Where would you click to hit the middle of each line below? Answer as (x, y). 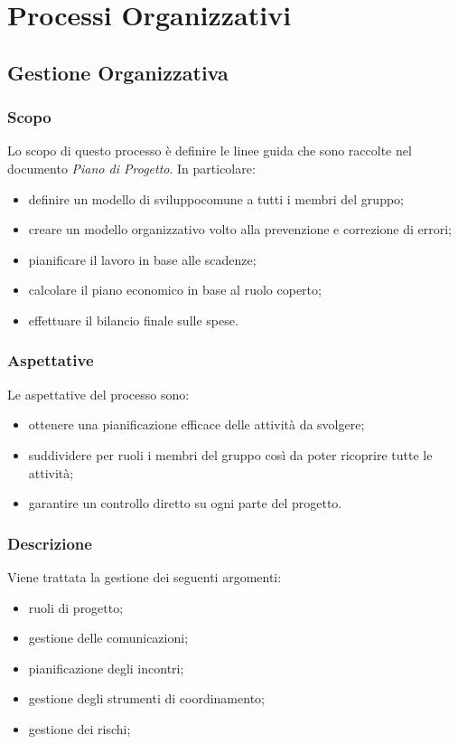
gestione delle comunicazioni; (108, 638)
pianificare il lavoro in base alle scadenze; (142, 259)
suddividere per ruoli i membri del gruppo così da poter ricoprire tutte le (230, 454)
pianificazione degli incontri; (106, 668)
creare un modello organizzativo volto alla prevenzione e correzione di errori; (240, 229)
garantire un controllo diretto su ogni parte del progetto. (185, 503)
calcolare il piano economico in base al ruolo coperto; (175, 290)
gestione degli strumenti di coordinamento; (146, 698)
